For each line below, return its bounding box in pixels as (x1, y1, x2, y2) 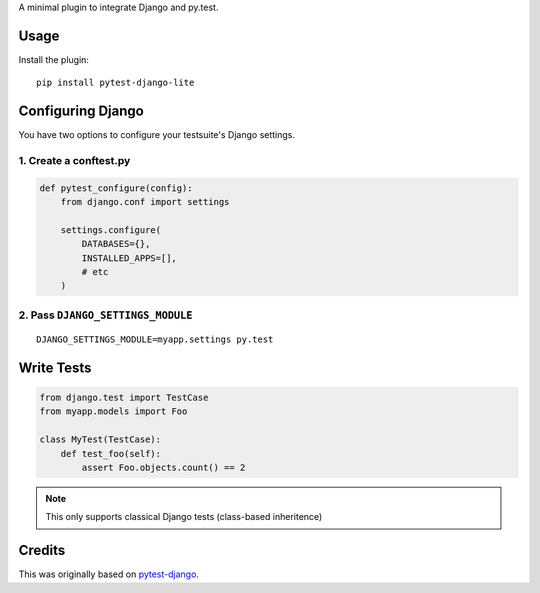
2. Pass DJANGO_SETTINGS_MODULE (18, 308, 193, 322)
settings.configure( (60, 224, 162, 235)
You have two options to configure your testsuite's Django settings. (18, 129, 295, 141)
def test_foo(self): (60, 448, 162, 459)
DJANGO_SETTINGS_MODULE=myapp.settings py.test (36, 334, 274, 345)
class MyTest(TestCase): (39, 434, 162, 445)
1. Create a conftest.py (18, 153, 131, 167)
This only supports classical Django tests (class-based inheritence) (45, 511, 323, 523)
